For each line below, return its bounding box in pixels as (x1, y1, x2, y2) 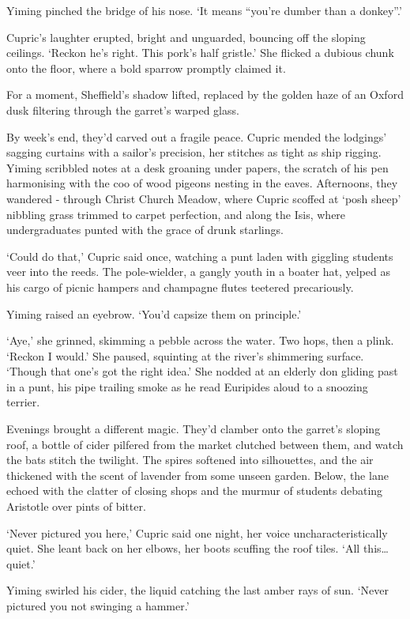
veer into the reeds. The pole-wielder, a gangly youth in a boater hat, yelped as (6, 263, 391, 280)
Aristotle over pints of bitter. (6, 498, 146, 515)
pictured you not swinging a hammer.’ (6, 598, 190, 613)
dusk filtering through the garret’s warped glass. (6, 101, 239, 118)
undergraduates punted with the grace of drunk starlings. (6, 221, 284, 238)
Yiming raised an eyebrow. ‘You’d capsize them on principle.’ (6, 305, 302, 322)
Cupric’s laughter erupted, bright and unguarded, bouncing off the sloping (6, 28, 366, 45)
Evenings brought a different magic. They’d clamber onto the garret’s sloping (6, 421, 381, 437)
